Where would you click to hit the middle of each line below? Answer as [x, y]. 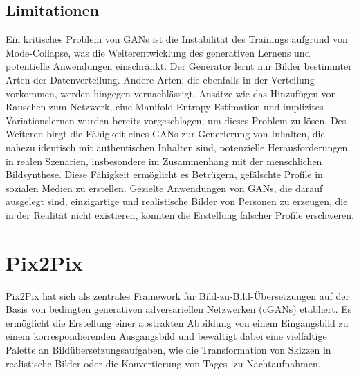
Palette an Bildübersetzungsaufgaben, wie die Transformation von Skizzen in [168, 350]
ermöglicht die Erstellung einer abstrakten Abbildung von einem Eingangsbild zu [177, 322]
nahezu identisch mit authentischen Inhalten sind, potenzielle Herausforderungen [177, 147]
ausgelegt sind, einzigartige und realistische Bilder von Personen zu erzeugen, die [177, 201]
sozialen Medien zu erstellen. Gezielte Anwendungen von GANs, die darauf [164, 187]
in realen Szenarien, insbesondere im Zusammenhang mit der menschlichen [164, 161]
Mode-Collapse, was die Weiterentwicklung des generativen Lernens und [158, 52]
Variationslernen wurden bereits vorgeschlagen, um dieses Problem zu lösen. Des [176, 120]
